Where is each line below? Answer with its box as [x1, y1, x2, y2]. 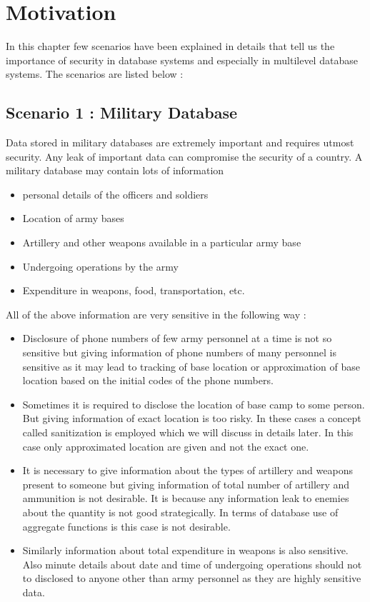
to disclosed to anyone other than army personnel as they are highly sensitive [22, 571, 361, 586]
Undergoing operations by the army [22, 259, 179, 274]
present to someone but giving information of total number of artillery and [22, 476, 350, 491]
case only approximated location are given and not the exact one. [22, 438, 309, 453]
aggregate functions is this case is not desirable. [22, 518, 231, 533]
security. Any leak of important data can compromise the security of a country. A [6, 149, 363, 164]
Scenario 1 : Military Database [6, 101, 238, 124]
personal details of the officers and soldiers [22, 186, 209, 201]
